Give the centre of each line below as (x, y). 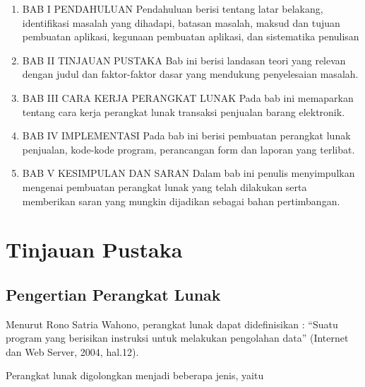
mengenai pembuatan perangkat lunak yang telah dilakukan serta (164, 186)
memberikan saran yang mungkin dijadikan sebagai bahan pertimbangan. (181, 201)
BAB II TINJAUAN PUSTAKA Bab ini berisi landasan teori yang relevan (184, 60)
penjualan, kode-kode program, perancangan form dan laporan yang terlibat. (189, 149)
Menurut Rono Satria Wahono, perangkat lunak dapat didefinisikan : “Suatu (172, 324)
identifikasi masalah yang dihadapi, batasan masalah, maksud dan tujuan (181, 22)
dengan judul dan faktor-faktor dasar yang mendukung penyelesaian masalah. (190, 74)
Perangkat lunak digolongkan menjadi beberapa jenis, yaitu (135, 375)
